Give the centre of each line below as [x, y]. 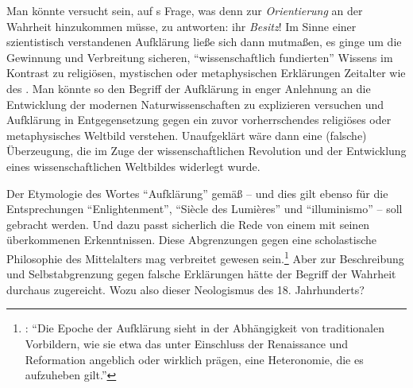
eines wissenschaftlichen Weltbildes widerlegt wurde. [133, 166]
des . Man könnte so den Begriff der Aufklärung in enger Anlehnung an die [189, 88]
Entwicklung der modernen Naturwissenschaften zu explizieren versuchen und [195, 104]
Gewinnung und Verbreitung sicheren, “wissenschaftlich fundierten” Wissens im [200, 57]
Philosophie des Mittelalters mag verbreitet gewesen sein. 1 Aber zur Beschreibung [205, 257]
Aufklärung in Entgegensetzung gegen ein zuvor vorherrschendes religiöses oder [199, 120]
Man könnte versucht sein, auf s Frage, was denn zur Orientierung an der [185, 10]
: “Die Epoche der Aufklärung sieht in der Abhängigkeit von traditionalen [205, 328]
